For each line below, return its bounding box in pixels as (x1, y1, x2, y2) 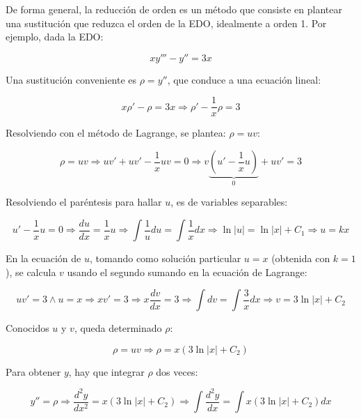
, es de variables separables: (170, 195, 288, 209)
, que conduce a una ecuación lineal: (167, 72, 321, 86)
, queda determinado (74, 321, 162, 335)
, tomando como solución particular (89, 251, 241, 266)
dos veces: (156, 364, 198, 379)
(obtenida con (271, 251, 330, 266)
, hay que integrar (68, 364, 145, 379)
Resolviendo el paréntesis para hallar (6, 195, 162, 209)
